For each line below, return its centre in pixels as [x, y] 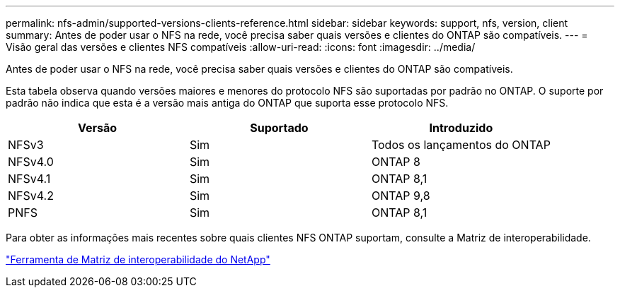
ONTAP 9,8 [401, 196]
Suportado [279, 128]
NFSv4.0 [31, 162]
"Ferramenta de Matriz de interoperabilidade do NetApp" [138, 259]
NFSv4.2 [31, 196]
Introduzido [461, 128]
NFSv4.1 [29, 179]
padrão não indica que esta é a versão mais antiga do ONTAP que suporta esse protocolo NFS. [227, 103]
